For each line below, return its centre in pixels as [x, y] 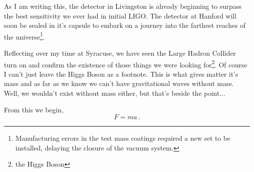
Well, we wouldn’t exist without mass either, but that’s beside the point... [115, 93]
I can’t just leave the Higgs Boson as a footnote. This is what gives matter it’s [121, 74]
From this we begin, [34, 109]
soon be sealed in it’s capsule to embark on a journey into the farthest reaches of [125, 25]
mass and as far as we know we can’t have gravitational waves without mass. [119, 83]
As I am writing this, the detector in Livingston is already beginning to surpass [123, 6]
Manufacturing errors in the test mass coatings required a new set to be [123, 138]
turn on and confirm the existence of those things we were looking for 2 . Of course [126, 64]
